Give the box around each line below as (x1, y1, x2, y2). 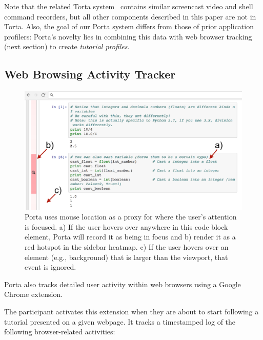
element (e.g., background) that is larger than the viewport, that (25, 251, 228, 262)
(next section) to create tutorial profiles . (4, 41, 130, 52)
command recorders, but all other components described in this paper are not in (4, 11, 256, 22)
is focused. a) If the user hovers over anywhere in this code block (25, 221, 228, 232)
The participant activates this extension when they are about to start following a (4, 306, 259, 316)
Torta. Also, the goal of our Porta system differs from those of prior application (4, 21, 254, 32)
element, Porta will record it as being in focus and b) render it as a (25, 231, 236, 242)
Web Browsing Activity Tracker (4, 66, 176, 82)
